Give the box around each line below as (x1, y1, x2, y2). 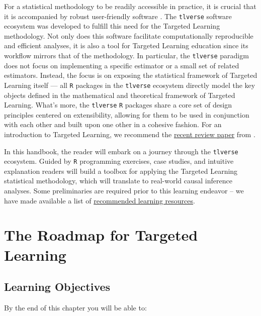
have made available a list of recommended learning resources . (4, 195, 195, 205)
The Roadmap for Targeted (4, 225, 198, 245)
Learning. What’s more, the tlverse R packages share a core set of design (4, 99, 232, 110)
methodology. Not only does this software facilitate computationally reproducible (4, 30, 253, 41)
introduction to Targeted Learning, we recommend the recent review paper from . (4, 129, 255, 139)
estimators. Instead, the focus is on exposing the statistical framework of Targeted (4, 70, 257, 80)
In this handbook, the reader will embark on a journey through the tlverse (4, 146, 238, 156)
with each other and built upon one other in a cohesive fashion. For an (4, 119, 222, 130)
